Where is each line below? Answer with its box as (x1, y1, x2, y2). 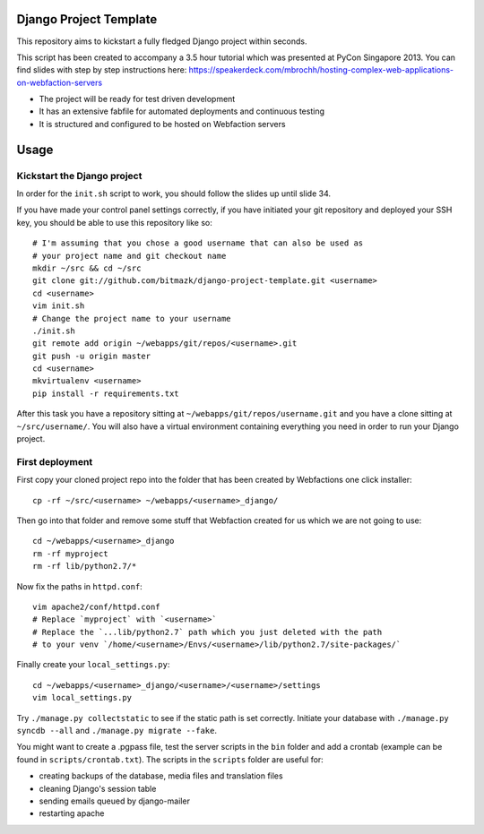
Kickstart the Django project (16, 169, 143, 182)
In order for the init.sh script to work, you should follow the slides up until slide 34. (16, 188, 332, 199)
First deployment (16, 455, 93, 468)
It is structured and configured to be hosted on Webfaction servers (39, 118, 286, 129)
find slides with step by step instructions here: (16, 64, 187, 75)
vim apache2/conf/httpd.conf (32, 601, 160, 612)
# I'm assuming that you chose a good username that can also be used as (32, 238, 364, 248)
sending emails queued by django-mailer (39, 795, 190, 806)
